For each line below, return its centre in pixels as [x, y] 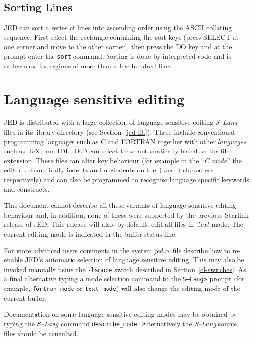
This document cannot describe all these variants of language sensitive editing [120, 205]
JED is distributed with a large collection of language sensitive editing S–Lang [121, 122]
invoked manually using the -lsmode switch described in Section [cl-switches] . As [125, 269]
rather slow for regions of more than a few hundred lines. [89, 65]
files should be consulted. [41, 333]
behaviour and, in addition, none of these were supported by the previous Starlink [126, 214]
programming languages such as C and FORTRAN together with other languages [125, 141]
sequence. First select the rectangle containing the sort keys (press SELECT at [121, 37]
